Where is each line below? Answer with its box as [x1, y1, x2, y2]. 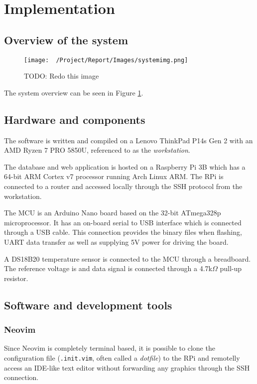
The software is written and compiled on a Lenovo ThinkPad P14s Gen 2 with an [4, 135, 253, 145]
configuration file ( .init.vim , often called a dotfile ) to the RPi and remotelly [4, 352, 240, 363]
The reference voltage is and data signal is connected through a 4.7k [4, 263, 212, 274]
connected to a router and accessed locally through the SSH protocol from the [4, 181, 243, 191]
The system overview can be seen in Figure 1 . [4, 87, 143, 97]
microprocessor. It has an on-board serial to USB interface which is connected [4, 217, 242, 227]
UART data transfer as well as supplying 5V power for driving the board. [4, 236, 229, 247]
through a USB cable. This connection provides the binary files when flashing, [4, 227, 242, 237]
